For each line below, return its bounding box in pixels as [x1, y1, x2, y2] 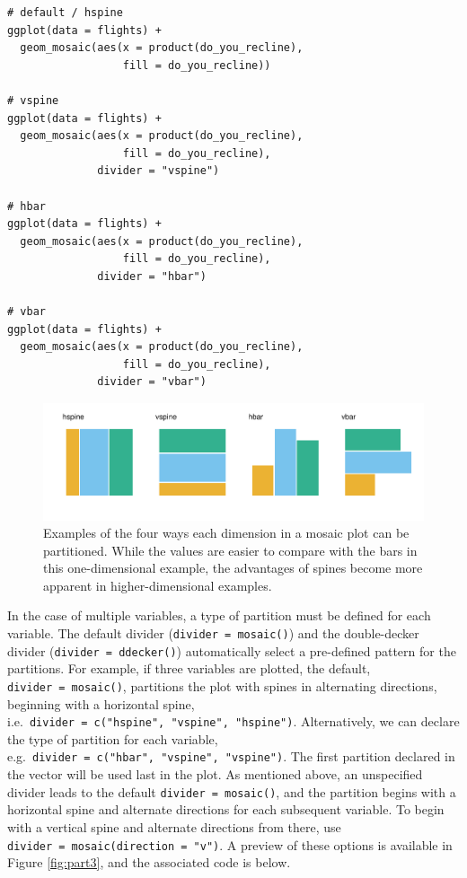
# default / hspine [7, 6, 123, 19]
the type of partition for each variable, [7, 729, 218, 748]
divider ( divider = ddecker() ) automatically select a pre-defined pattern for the [7, 641, 456, 660]
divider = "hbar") [97, 269, 207, 283]
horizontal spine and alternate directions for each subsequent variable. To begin [7, 800, 445, 819]
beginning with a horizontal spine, [7, 694, 195, 713]
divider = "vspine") [97, 164, 220, 178]
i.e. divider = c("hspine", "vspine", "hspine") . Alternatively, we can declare [7, 712, 460, 731]
